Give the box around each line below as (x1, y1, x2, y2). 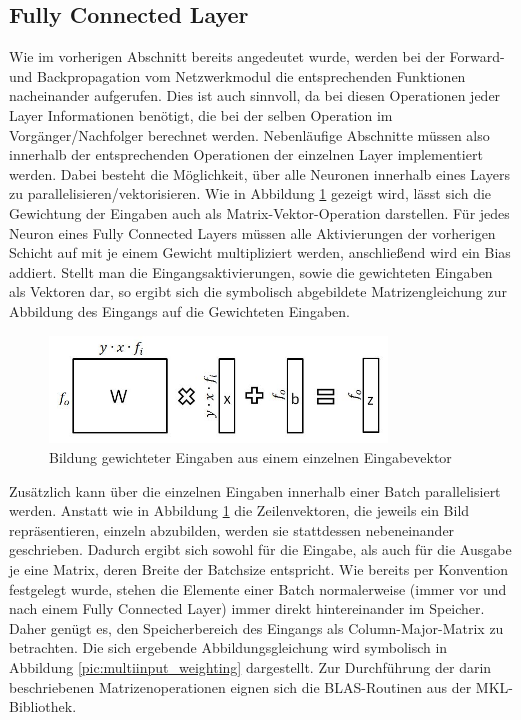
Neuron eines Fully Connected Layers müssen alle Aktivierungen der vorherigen (9, 222, 496, 243)
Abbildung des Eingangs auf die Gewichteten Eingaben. (9, 300, 350, 321)
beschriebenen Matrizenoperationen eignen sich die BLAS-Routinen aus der (9, 676, 472, 697)
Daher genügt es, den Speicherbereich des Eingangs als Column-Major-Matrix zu (9, 617, 504, 638)
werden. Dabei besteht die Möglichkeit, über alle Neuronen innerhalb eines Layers (9, 163, 510, 184)
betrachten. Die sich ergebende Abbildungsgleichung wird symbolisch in (9, 637, 448, 658)
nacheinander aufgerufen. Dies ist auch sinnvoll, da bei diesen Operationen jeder (9, 85, 501, 106)
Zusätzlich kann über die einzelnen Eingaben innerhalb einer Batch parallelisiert (9, 480, 501, 501)
